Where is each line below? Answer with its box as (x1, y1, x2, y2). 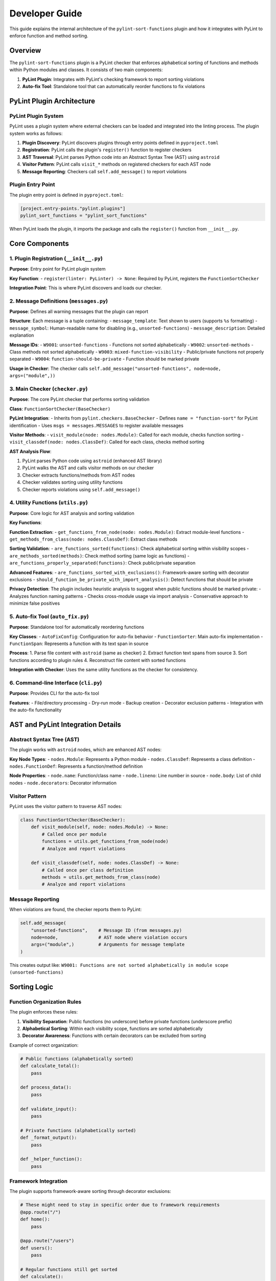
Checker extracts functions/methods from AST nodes (22, 472, 135, 478)
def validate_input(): (20, 1106, 77, 1112)
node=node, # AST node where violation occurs (31, 934, 188, 940)
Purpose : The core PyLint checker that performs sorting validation (9, 396, 150, 402)
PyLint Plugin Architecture (9, 96, 96, 105)
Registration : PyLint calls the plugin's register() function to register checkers (22, 147, 192, 153)
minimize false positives (9, 600, 60, 607)
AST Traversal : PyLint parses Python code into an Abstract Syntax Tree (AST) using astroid (22, 154, 220, 160)
